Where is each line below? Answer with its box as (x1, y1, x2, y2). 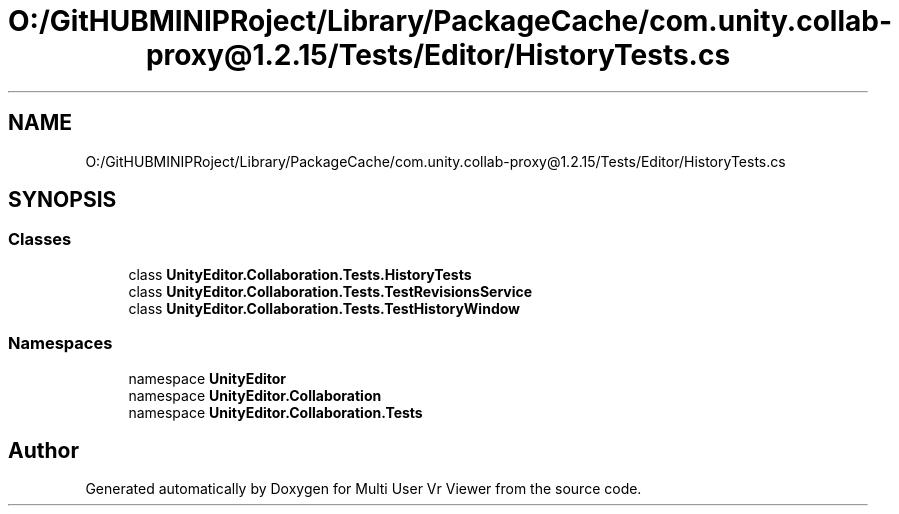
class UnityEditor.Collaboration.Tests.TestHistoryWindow (128, 299, 521, 317)
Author (8, 437, 79, 463)
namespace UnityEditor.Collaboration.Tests (128, 403, 423, 421)
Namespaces (8, 333, 113, 354)
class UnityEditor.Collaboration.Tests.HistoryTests (128, 265, 472, 283)
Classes (8, 229, 72, 250)
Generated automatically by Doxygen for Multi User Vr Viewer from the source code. (85, 480, 642, 498)
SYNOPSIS (8, 187, 117, 213)
